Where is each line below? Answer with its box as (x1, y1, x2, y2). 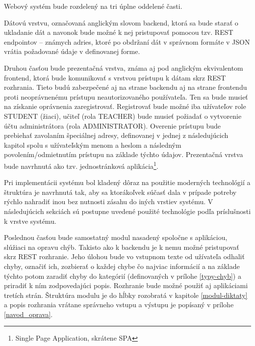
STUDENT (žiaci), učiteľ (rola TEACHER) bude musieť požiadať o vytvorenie (4, 110, 242, 121)
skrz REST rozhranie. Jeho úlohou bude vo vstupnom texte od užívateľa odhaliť (4, 251, 245, 262)
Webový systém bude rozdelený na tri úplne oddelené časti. (4, 1, 182, 11)
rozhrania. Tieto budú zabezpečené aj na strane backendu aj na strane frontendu (4, 82, 247, 92)
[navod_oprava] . (4, 309, 53, 319)
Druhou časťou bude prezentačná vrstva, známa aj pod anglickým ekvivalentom (4, 62, 243, 73)
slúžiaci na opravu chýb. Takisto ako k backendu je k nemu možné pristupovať (4, 241, 239, 252)
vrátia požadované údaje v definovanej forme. (4, 46, 140, 56)
